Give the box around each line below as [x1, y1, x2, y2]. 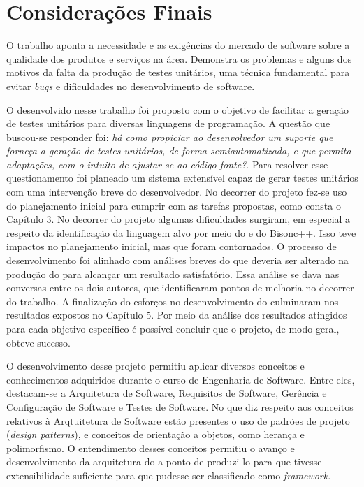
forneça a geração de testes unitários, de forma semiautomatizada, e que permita [6, 143, 351, 158]
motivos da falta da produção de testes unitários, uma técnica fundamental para [6, 65, 350, 80]
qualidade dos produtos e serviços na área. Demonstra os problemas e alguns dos [6, 51, 352, 66]
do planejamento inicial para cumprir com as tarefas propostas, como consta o [6, 198, 341, 212]
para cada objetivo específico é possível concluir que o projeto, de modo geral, [6, 321, 340, 335]
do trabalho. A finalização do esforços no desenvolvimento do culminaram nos [6, 293, 339, 308]
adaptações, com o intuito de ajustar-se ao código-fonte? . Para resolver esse [6, 157, 328, 171]
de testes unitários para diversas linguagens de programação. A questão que [6, 116, 330, 131]
